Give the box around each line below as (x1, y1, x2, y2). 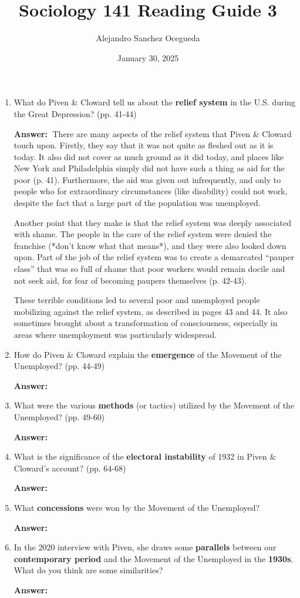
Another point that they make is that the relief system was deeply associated (14, 216, 292, 228)
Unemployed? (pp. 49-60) (14, 410, 105, 423)
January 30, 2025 (117, 51, 179, 64)
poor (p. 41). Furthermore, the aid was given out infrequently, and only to (14, 173, 281, 185)
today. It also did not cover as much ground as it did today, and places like (14, 150, 284, 162)
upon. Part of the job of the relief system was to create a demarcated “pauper (14, 251, 295, 263)
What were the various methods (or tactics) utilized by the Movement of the (14, 399, 295, 411)
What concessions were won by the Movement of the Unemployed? (14, 501, 260, 513)
